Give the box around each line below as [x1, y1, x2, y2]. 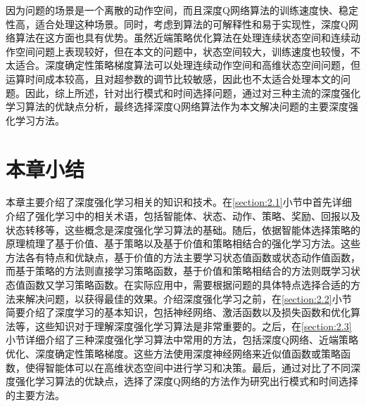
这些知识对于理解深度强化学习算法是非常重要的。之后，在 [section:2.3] [34, 318, 352, 333]
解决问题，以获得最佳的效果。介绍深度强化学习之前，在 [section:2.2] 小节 [25, 291, 352, 306]
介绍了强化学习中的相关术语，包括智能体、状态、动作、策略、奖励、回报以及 [6, 209, 360, 223]
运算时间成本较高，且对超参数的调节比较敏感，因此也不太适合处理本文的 [6, 71, 341, 86]
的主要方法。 [6, 387, 65, 402]
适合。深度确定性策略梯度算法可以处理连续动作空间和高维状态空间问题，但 [15, 58, 360, 72]
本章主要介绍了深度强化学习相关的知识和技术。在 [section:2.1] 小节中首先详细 [6, 195, 352, 209]
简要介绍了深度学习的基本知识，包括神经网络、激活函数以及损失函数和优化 [6, 305, 351, 320]
